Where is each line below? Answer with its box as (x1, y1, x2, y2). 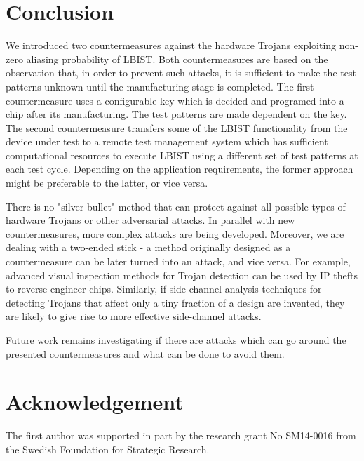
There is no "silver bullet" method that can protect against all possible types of (6, 199, 346, 213)
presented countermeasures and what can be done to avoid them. (6, 346, 285, 361)
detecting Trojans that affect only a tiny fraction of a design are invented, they (6, 295, 345, 309)
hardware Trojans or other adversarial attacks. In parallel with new (6, 213, 295, 227)
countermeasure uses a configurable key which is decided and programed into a (6, 93, 344, 107)
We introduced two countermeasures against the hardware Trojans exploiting (6, 38, 337, 53)
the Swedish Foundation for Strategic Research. (6, 441, 210, 456)
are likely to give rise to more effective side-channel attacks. (6, 309, 262, 323)
